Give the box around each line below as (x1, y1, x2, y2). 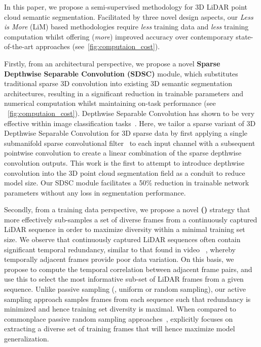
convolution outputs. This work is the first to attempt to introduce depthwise (4, 157, 245, 168)
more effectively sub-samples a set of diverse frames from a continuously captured (4, 214, 257, 224)
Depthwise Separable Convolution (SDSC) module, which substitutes (4, 68, 238, 79)
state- (236, 31, 253, 42)
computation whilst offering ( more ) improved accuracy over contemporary (4, 31, 234, 42)
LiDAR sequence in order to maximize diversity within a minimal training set (4, 224, 245, 235)
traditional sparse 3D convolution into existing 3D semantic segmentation (4, 78, 233, 89)
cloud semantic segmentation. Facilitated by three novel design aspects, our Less (4, 11, 253, 22)
